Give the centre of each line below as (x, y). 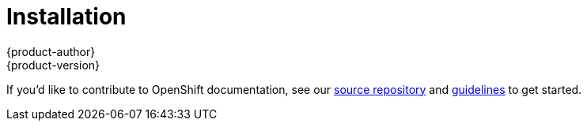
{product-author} (51, 51)
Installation (66, 17)
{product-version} (53, 65)
